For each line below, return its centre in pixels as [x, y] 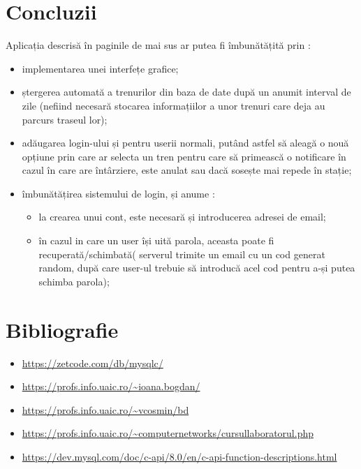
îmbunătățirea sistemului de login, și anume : [118, 193]
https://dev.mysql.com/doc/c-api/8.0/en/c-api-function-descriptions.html [179, 456]
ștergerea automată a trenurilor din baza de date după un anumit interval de [186, 92]
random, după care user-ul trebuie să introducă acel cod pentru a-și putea [197, 268]
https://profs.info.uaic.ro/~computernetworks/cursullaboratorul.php [168, 433]
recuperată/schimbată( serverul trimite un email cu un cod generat [182, 254]
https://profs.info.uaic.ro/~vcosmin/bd [105, 409]
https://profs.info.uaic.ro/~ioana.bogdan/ [111, 386]
